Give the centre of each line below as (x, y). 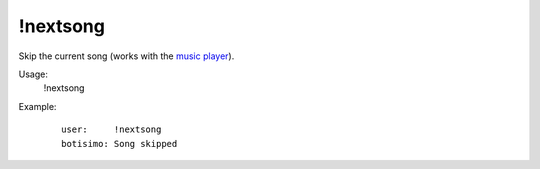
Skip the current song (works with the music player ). (126, 56)
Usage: (33, 74)
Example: (37, 106)
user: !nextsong (111, 129)
